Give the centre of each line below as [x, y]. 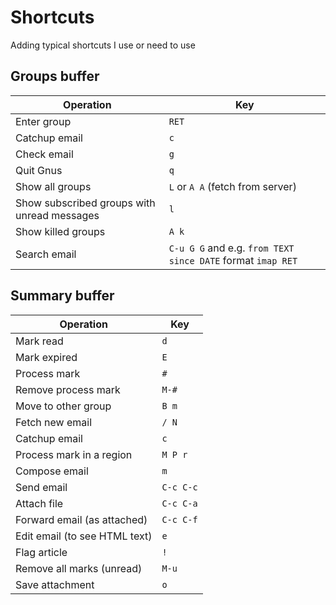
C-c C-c [179, 487]
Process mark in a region [74, 454]
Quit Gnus [39, 170]
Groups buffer [55, 76]
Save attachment [55, 584]
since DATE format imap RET [233, 260]
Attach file [39, 503]
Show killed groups [60, 231]
